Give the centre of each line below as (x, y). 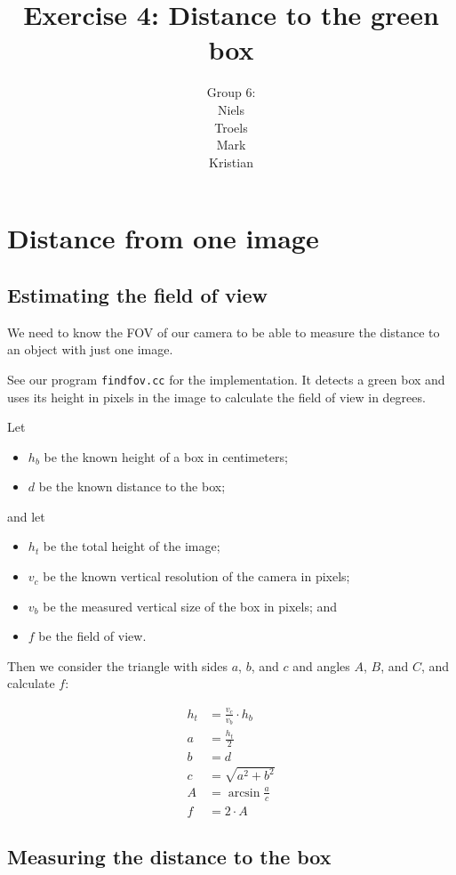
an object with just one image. (90, 349)
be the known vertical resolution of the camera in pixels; (196, 576)
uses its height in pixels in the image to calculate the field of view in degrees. (216, 397)
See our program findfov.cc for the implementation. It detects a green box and (226, 379)
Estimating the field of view (137, 294)
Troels (231, 127)
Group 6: (231, 92)
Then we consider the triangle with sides (118, 665)
